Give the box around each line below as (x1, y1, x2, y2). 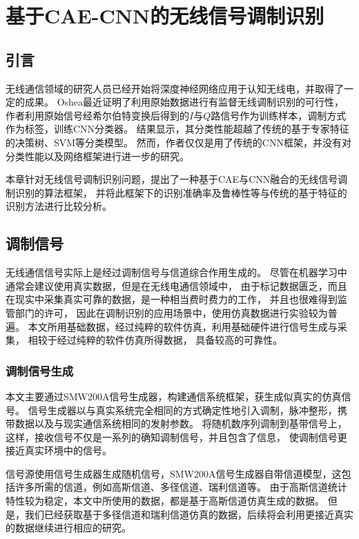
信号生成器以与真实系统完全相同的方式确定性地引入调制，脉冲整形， (28, 402, 338, 417)
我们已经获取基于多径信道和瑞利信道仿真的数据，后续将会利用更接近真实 (24, 507, 353, 521)
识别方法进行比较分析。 (6, 199, 112, 213)
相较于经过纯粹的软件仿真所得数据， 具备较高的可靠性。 (28, 333, 283, 347)
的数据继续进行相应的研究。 (6, 520, 131, 535)
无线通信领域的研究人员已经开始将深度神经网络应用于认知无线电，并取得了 (6, 81, 344, 95)
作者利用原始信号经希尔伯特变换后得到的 (6, 108, 189, 122)
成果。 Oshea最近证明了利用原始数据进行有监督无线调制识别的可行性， (24, 95, 345, 109)
